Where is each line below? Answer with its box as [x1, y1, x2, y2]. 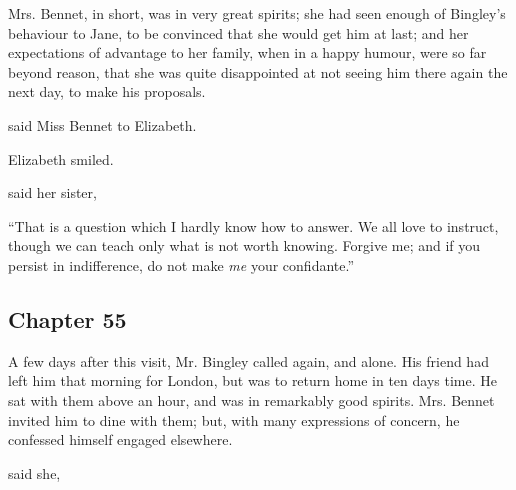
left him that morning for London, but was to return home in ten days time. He [8, 370, 497, 391]
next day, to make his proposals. [8, 81, 206, 102]
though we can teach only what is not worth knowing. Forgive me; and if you [8, 235, 481, 256]
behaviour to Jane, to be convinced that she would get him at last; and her [8, 22, 469, 43]
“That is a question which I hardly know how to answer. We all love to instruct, [8, 215, 499, 236]
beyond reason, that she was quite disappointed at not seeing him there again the [8, 61, 508, 82]
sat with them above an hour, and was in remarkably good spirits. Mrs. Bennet [8, 389, 495, 410]
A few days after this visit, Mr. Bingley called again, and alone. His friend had [8, 350, 489, 371]
